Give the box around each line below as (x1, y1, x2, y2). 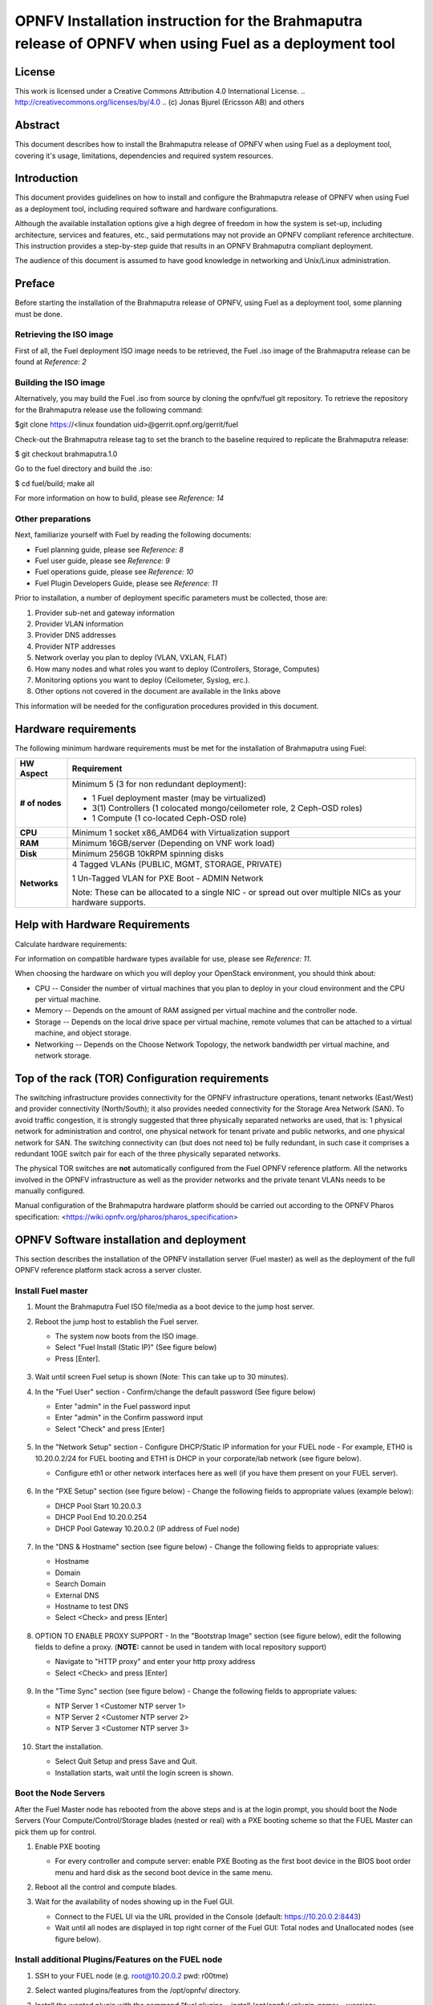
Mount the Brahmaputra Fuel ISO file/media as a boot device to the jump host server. (34, 1302, 315, 1311)
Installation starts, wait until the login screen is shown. (55, 1768, 234, 1777)
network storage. (34, 1051, 92, 1060)
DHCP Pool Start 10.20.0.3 (55, 1501, 142, 1511)
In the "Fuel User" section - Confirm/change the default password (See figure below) (34, 1387, 316, 1396)
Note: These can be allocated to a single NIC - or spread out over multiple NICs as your (71, 887, 402, 898)
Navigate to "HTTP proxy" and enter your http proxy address (55, 1657, 256, 1667)
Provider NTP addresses (34, 642, 116, 651)
